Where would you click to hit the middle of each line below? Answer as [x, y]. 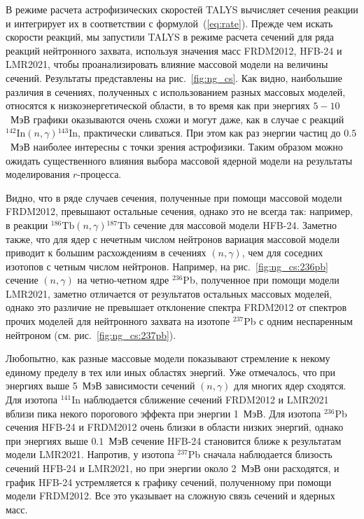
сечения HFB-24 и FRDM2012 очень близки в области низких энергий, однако [175, 427]
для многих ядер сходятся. [290, 386]
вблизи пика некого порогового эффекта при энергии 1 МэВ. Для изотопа [163, 413]
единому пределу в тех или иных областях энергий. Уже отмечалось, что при [171, 372]
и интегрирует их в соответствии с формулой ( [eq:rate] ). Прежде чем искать [169, 23]
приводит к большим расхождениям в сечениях [106, 252]
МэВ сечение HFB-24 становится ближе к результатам [225, 440]
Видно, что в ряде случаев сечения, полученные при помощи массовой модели [174, 197]
